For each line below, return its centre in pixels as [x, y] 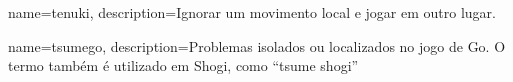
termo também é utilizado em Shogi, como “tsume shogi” [183, 65]
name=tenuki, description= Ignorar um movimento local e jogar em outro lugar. [252, 12]
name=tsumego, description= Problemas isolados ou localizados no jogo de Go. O [257, 45]
